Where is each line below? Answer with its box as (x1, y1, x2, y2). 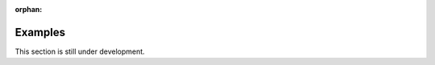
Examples (14, 25, 66, 39)
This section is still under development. (14, 47, 145, 56)
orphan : (14, 5, 43, 14)
